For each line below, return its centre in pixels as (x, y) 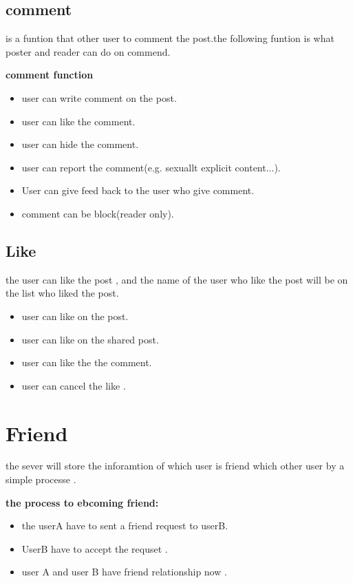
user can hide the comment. (80, 144)
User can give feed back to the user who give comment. (138, 190)
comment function (50, 75)
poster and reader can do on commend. (88, 51)
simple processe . (41, 479)
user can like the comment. (78, 121)
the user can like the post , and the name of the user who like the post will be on (177, 279)
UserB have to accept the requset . (95, 548)
